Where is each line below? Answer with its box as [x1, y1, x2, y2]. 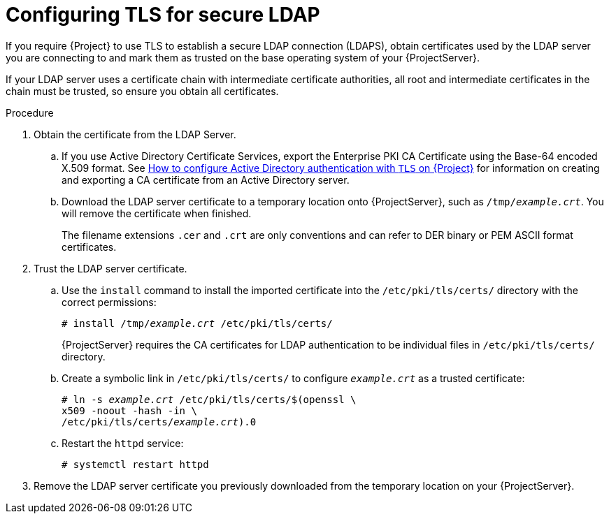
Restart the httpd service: [62, 437, 184, 449]
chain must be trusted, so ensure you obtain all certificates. [6, 85, 279, 97]
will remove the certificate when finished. [62, 207, 252, 219]
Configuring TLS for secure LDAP [6, 3, 320, 27]
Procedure [6, 106, 54, 119]
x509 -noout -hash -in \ [62, 404, 197, 416]
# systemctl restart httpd [62, 458, 209, 470]
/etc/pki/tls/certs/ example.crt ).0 [62, 416, 257, 427]
